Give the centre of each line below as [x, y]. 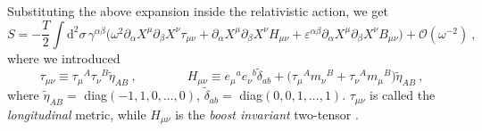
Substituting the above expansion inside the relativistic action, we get [198, 11]
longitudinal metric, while [77, 114]
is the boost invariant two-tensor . [267, 114]
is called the [403, 95]
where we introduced [64, 57]
